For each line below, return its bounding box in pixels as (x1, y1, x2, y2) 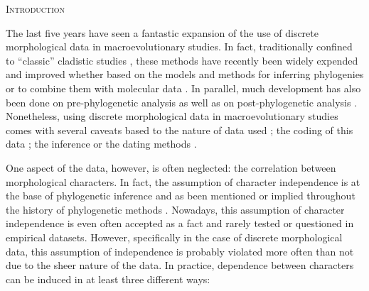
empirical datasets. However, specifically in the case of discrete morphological (6, 229, 343, 244)
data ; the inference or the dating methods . (6, 136, 197, 151)
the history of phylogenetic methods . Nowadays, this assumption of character (6, 202, 345, 216)
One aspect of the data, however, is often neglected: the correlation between (6, 160, 336, 175)
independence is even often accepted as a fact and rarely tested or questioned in (6, 216, 354, 231)
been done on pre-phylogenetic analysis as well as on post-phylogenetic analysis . (6, 94, 358, 109)
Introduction (6, 1, 65, 16)
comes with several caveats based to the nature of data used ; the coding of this (6, 122, 353, 137)
